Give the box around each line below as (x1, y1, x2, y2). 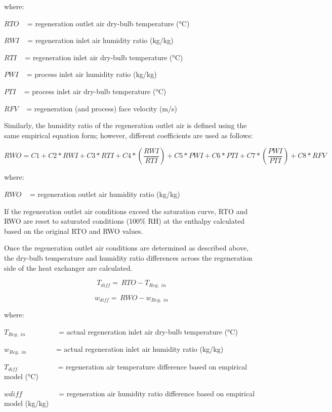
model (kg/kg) (4, 398, 49, 408)
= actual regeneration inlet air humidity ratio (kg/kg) (56, 344, 224, 354)
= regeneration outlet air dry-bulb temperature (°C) (27, 18, 190, 28)
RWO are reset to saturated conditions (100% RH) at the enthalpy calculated (4, 216, 245, 226)
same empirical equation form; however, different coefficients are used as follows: (4, 130, 253, 140)
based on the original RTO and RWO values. (4, 225, 143, 236)
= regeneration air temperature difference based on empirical (58, 361, 247, 372)
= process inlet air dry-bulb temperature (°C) (24, 86, 167, 96)
